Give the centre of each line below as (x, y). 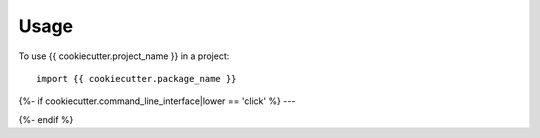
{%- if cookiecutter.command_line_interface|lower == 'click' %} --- (157, 101)
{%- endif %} (46, 119)
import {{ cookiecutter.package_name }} (136, 78)
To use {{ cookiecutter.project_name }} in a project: (124, 56)
